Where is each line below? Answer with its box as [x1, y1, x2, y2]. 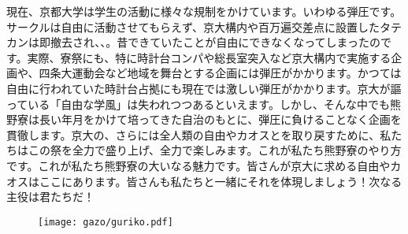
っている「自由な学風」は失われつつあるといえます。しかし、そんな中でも [6, 95, 390, 112]
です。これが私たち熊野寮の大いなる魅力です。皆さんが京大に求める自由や [6, 157, 391, 173]
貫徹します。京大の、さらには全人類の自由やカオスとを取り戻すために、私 [6, 126, 391, 143]
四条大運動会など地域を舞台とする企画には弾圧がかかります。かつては [39, 65, 402, 81]
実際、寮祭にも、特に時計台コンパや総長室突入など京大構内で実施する [27, 49, 391, 65]
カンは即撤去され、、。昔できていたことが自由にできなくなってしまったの [6, 34, 380, 50]
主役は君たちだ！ [6, 188, 95, 205]
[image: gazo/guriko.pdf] [38, 216, 173, 228]
